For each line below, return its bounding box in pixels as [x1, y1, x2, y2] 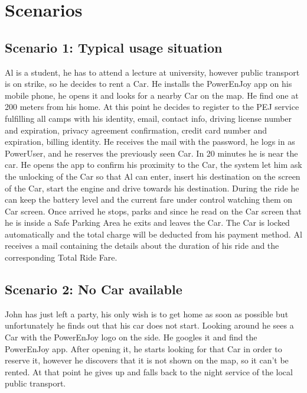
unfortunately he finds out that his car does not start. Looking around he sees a [5, 319, 294, 332]
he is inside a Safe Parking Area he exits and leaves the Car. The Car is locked [5, 216, 290, 229]
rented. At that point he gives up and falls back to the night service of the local [5, 365, 293, 378]
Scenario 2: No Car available [5, 280, 182, 298]
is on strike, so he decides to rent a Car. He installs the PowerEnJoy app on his [5, 77, 292, 90]
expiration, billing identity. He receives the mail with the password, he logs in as [5, 135, 295, 148]
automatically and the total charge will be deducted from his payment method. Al [5, 228, 302, 240]
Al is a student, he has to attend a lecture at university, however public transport [5, 66, 300, 78]
